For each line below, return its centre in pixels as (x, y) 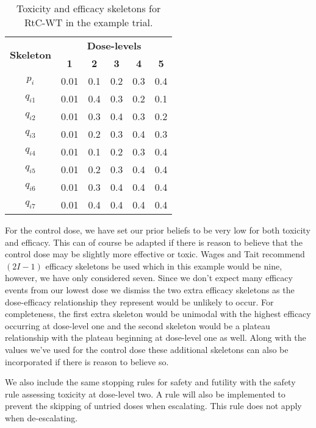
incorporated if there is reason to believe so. (87, 361)
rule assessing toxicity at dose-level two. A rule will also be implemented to (145, 394)
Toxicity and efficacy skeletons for (89, 8)
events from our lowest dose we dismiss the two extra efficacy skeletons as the (150, 289)
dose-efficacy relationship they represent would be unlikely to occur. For (139, 301)
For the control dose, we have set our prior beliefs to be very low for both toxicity (158, 230)
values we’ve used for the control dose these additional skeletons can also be (147, 349)
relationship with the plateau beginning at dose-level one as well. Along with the (156, 337)
